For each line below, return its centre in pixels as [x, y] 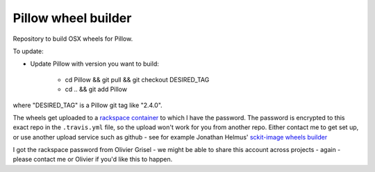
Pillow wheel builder [72, 18]
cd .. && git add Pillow [96, 89]
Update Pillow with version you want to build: [94, 64]
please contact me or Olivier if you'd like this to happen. [93, 160]
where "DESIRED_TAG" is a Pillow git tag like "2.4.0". [87, 105]
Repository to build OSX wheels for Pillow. [73, 39]
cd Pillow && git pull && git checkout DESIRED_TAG [137, 79]
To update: [28, 51]
